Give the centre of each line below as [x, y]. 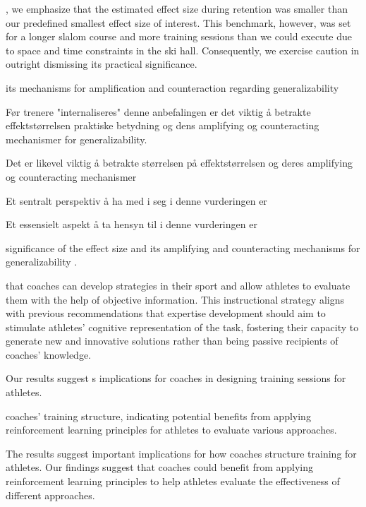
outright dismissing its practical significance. [102, 64]
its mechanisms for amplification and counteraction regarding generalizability [172, 87]
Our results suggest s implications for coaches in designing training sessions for [176, 378]
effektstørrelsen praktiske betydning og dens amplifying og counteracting [163, 125]
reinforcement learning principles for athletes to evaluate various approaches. [171, 430]
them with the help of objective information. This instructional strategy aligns [175, 299]
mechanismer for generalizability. [77, 139]
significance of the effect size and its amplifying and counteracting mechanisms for [183, 247]
